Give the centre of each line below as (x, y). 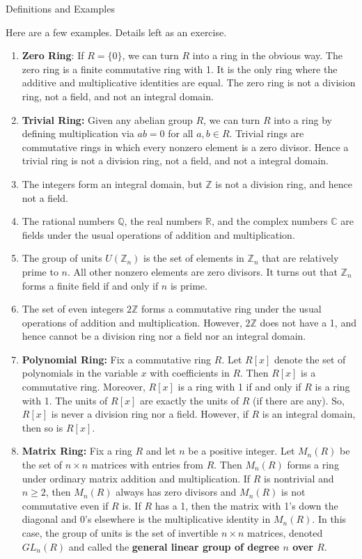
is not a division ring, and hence (284, 183)
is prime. (189, 285)
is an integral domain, (309, 414)
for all (181, 133)
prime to (40, 271)
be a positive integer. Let (242, 451)
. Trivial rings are (267, 133)
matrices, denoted (285, 533)
